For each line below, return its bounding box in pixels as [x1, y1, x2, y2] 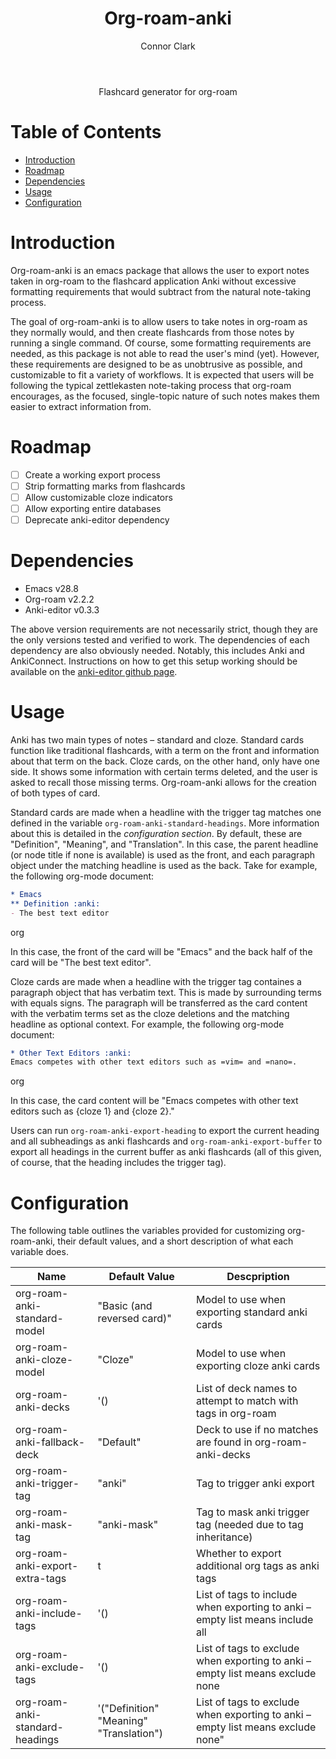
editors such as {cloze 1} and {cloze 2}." [10, 1105, 175, 1117]
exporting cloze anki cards [195, 1359, 321, 1373]
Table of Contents [10, 121, 162, 144]
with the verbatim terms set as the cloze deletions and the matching [10, 1007, 290, 1019]
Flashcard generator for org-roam [98, 85, 238, 97]
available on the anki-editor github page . [10, 666, 178, 677]
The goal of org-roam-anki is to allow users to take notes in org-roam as [10, 315, 308, 327]
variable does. [10, 1246, 69, 1258]
